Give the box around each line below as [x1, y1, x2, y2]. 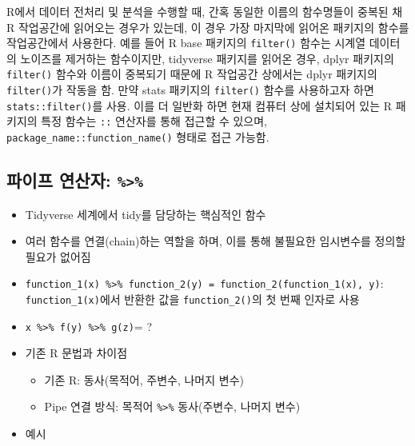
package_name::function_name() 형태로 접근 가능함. [6, 129, 269, 145]
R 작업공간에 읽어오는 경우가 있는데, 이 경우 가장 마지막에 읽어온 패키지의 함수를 [6, 18, 409, 35]
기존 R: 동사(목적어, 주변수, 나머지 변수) [44, 371, 244, 388]
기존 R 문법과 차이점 [25, 344, 128, 361]
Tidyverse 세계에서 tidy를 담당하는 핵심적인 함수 [25, 205, 266, 222]
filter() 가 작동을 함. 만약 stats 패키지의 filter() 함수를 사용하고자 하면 [6, 82, 374, 98]
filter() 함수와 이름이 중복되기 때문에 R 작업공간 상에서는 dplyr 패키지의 [6, 66, 377, 82]
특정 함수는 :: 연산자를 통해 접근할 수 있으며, [41, 113, 268, 129]
